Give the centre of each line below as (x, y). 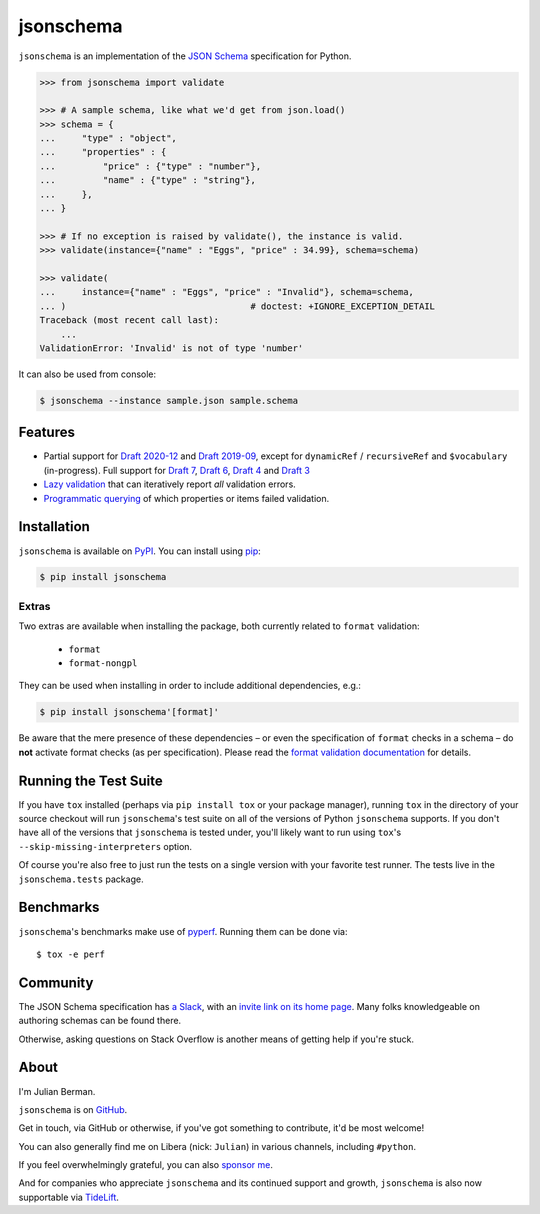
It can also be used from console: (87, 374)
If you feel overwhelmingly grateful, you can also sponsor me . (146, 1165)
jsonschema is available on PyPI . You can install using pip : (140, 551)
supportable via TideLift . (69, 1197)
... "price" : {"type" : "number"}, (150, 166)
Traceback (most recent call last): (129, 320)
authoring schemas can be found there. (100, 1021)
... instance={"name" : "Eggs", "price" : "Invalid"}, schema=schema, (227, 292)
